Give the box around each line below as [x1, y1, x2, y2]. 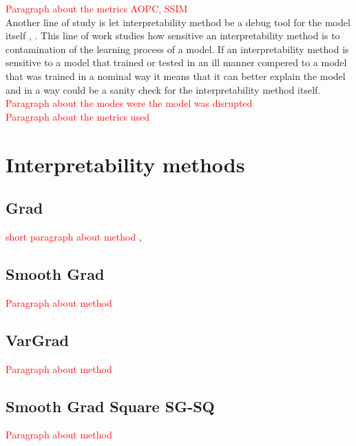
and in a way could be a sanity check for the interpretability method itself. [6, 82, 321, 97]
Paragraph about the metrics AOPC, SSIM [6, 1, 188, 15]
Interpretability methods [6, 150, 245, 178]
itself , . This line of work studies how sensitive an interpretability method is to [6, 28, 340, 43]
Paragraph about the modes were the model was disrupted [6, 96, 253, 110]
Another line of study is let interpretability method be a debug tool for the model [6, 14, 350, 29]
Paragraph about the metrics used [6, 109, 149, 123]
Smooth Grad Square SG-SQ [6, 395, 215, 416]
